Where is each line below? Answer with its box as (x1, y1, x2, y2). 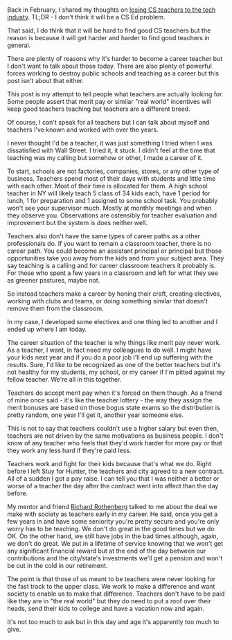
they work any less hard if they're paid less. (7, 446, 132, 455)
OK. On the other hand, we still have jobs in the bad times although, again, (7, 532, 219, 540)
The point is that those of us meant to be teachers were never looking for (7, 575, 216, 583)
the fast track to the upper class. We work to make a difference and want (7, 583, 215, 591)
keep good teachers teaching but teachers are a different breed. (7, 105, 190, 113)
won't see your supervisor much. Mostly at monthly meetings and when (7, 204, 212, 213)
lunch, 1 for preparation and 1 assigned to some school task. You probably (7, 197, 218, 205)
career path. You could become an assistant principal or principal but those (7, 247, 222, 255)
